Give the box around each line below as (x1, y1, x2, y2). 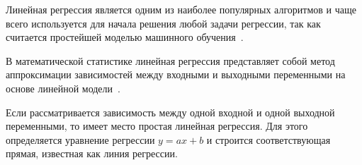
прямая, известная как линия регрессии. (6, 146, 178, 161)
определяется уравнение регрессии (6, 132, 155, 147)
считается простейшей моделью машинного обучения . (6, 30, 244, 44)
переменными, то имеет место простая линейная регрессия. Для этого (6, 118, 308, 133)
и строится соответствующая (206, 132, 331, 147)
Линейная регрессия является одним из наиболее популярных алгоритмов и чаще (6, 2, 356, 16)
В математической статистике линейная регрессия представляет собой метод (6, 53, 335, 68)
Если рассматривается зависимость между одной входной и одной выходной (6, 104, 335, 119)
